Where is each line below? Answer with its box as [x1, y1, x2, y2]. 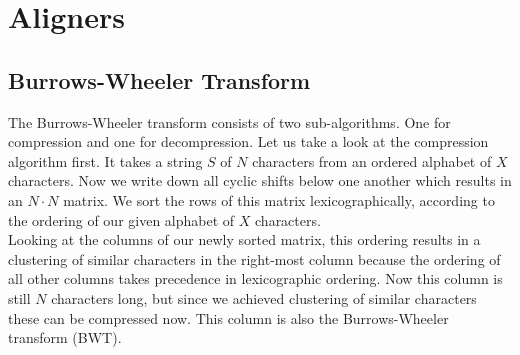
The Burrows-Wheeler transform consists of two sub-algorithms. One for [8, 111, 451, 132]
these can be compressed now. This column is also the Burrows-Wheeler [8, 307, 449, 328]
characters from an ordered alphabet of [252, 150, 492, 171]
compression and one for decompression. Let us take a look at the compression [8, 131, 489, 152]
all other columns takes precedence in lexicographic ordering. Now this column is [8, 268, 503, 289]
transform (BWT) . [8, 327, 122, 348]
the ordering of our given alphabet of [8, 209, 235, 230]
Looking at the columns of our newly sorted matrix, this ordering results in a [8, 229, 481, 250]
